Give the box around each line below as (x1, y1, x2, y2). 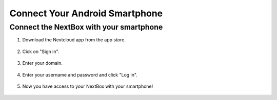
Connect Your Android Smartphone (9, 8, 163, 19)
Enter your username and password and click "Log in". (22, 71, 138, 78)
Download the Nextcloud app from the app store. (22, 37, 126, 43)
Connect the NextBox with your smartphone (9, 22, 163, 32)
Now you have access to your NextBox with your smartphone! (22, 83, 153, 89)
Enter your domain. (22, 60, 63, 66)
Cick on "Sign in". (22, 48, 60, 55)
